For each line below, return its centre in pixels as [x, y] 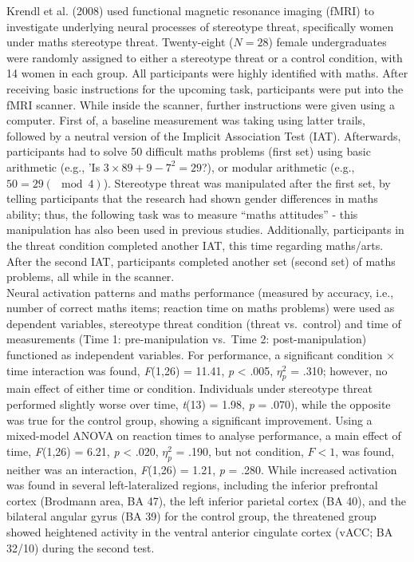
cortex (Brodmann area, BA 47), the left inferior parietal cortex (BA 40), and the [206, 500]
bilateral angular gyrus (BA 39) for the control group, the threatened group [191, 516]
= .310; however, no [339, 370]
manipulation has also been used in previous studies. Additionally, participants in [205, 230]
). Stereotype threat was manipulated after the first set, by [247, 182]
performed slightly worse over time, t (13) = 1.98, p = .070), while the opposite [199, 404]
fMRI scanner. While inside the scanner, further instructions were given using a [201, 104]
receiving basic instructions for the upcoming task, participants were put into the [205, 88]
